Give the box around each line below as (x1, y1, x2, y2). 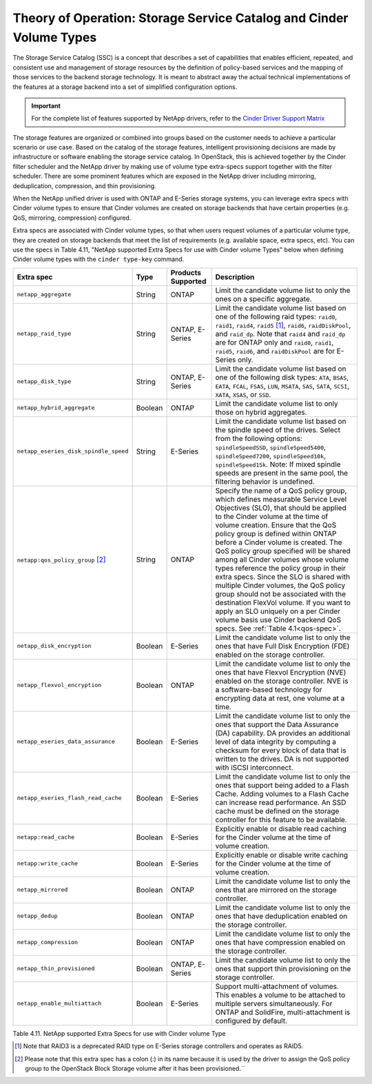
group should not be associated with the (215, 589, 347, 599)
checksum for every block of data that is (215, 745, 347, 755)
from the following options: (215, 433, 302, 443)
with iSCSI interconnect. (215, 762, 293, 772)
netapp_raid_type (17, 330, 72, 338)
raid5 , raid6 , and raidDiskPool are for (215, 346, 335, 356)
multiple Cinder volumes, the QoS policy (215, 580, 346, 590)
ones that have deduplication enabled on (215, 911, 348, 921)
